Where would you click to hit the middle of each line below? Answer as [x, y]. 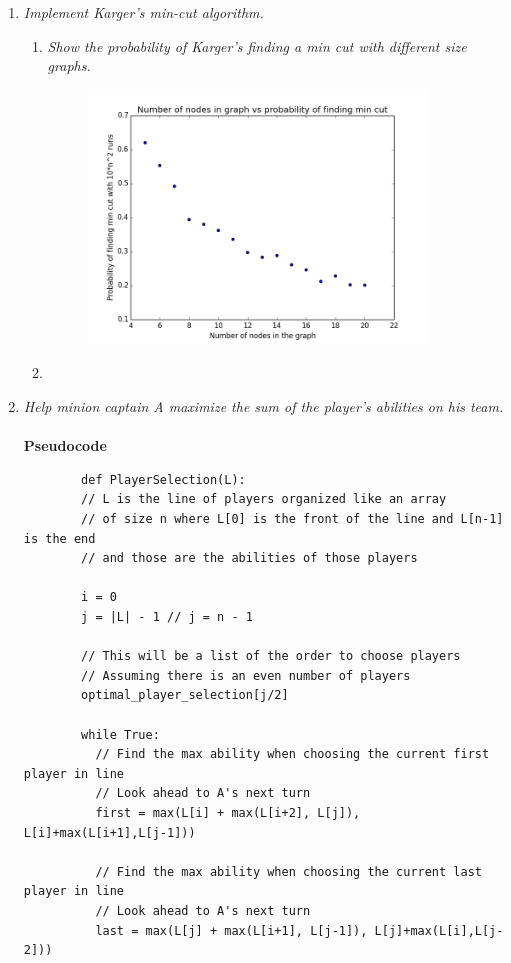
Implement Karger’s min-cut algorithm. [143, 12]
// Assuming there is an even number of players [246, 675]
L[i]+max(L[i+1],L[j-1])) [109, 832]
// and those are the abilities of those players [249, 558]
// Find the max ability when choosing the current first [292, 754]
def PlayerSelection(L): [163, 479]
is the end [59, 538]
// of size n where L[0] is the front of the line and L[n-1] [292, 519]
